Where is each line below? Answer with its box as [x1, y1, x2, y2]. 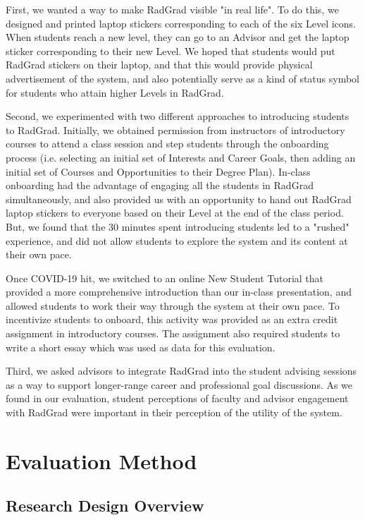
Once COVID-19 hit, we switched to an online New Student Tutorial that [6, 270, 324, 285]
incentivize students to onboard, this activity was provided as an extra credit [6, 312, 338, 327]
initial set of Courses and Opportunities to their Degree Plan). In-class [6, 164, 311, 179]
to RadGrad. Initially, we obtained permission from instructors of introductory [6, 122, 345, 137]
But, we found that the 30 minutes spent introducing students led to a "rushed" [6, 219, 349, 234]
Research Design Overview [6, 495, 204, 516]
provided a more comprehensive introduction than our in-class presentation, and [6, 284, 352, 299]
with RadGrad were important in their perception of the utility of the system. [6, 405, 342, 420]
